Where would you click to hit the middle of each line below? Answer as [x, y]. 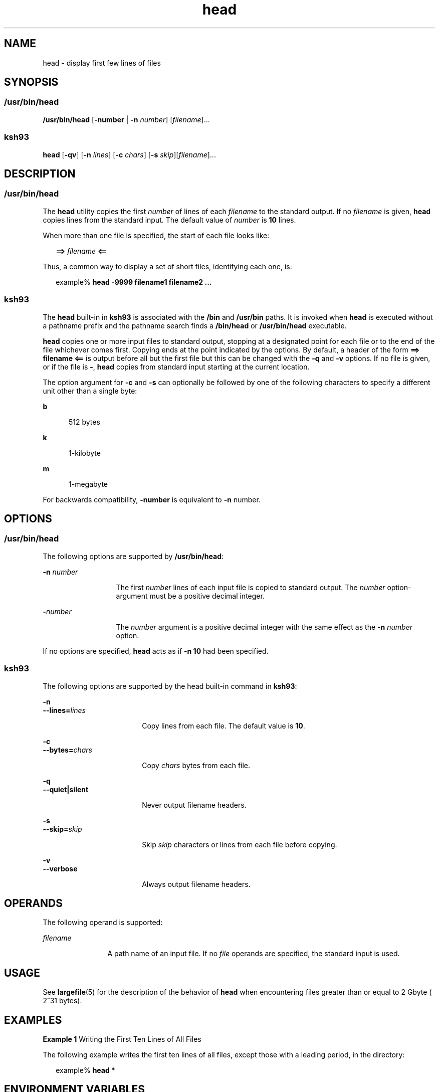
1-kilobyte [85, 453]
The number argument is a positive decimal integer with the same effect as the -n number [264, 627]
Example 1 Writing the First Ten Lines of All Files [122, 1039]
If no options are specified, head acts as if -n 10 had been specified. [156, 651]
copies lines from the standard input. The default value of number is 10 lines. [169, 220]
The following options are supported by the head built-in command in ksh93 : [170, 686]
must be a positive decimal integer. [207, 596]
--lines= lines [64, 710]
